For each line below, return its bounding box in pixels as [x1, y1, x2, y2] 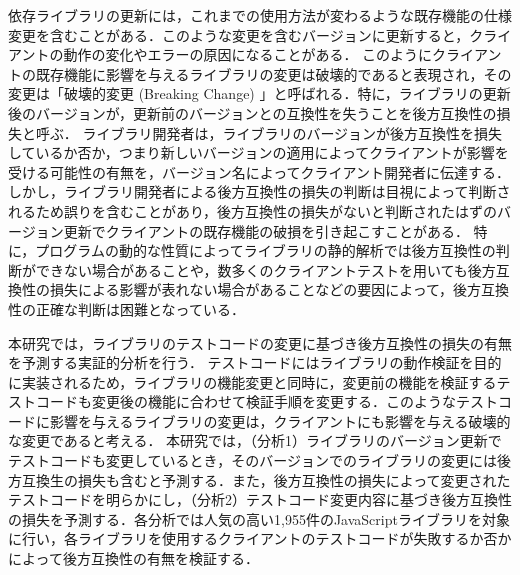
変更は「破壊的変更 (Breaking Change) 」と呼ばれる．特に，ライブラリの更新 [8, 83, 511, 104]
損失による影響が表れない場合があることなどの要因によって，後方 [49, 279, 482, 300]
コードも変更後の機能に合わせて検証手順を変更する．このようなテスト [35, 391, 498, 412]
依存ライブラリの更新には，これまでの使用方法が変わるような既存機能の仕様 [8, 5, 512, 25]
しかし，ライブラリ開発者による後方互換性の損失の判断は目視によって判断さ [8, 181, 511, 202]
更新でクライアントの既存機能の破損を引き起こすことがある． [63, 220, 469, 241]
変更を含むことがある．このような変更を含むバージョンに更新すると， [8, 24, 470, 45]
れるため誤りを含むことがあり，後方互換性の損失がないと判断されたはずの [8, 200, 498, 221]
